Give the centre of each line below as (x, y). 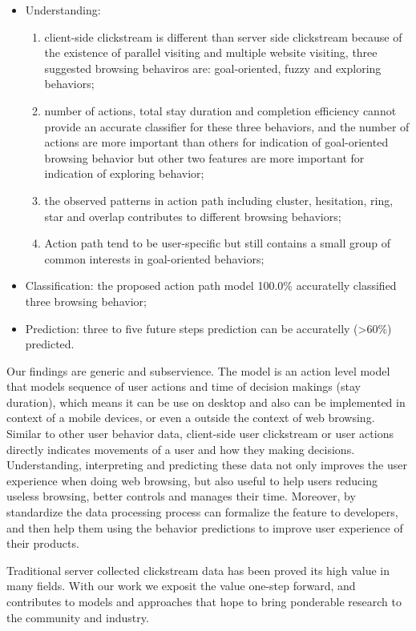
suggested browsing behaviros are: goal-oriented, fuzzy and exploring (213, 68)
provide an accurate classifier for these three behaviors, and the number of (227, 126)
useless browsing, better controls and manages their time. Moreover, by (181, 496)
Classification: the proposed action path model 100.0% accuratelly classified (211, 285)
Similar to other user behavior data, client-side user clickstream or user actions (200, 434)
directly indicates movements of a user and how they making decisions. (181, 449)
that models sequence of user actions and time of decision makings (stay (184, 386)
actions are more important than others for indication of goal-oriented (216, 142)
